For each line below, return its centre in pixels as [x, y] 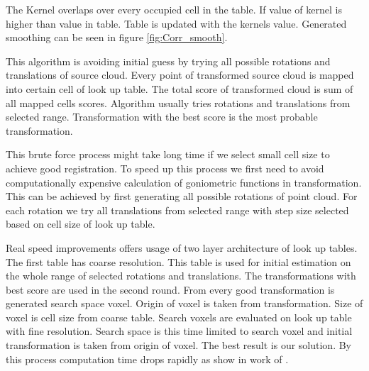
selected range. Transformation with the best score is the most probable [162, 117]
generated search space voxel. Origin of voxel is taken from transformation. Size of [184, 303]
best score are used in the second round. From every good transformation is [170, 289]
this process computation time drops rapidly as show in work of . [147, 359]
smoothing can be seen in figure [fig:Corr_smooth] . [117, 37]
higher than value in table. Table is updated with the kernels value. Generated [176, 23]
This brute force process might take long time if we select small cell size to [168, 154]
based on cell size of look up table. [81, 224]
